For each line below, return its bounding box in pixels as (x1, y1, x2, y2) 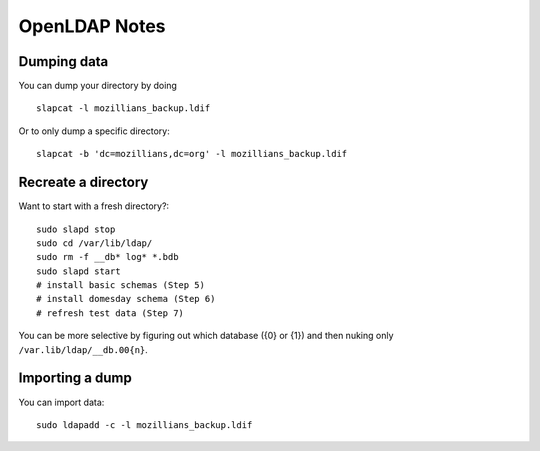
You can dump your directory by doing (18, 80, 177, 92)
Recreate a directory (18, 174, 149, 191)
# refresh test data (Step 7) (36, 307, 185, 319)
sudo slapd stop (36, 223, 116, 235)
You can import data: (18, 396, 105, 408)
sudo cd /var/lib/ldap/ (36, 237, 153, 249)
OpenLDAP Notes (18, 15, 166, 37)
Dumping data (18, 53, 109, 70)
